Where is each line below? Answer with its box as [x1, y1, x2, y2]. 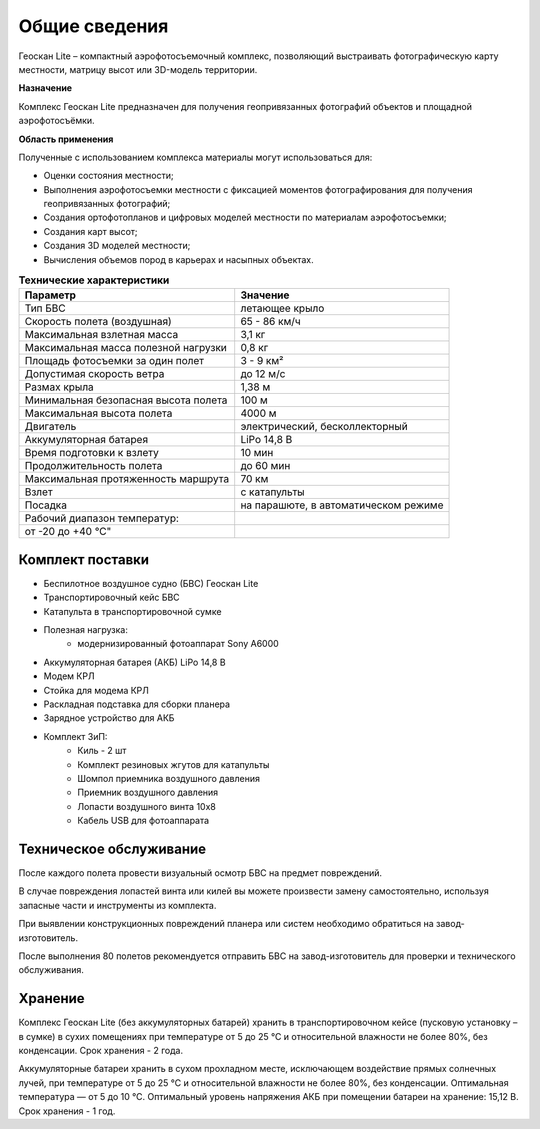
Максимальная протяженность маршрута [24, 472, 230, 486]
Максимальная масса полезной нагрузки [24, 341, 227, 355]
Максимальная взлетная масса [24, 328, 179, 342]
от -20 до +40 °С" [24, 525, 112, 539]
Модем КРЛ [43, 670, 95, 682]
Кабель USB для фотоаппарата [77, 815, 210, 827]
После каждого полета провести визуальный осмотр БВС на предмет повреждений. [18, 867, 383, 879]
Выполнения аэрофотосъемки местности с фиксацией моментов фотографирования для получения [43, 183, 473, 195]
